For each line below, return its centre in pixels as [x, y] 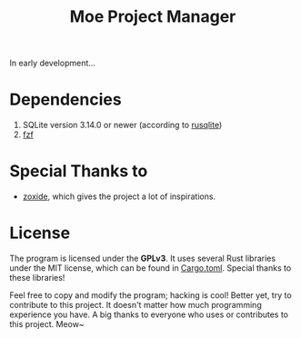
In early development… [52, 63]
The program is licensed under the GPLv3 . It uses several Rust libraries [142, 258]
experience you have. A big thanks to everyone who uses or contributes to [149, 314]
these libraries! [37, 278]
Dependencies [65, 99]
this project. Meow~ [47, 324]
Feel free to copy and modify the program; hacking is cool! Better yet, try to [151, 295]
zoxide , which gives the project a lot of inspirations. [119, 196]
